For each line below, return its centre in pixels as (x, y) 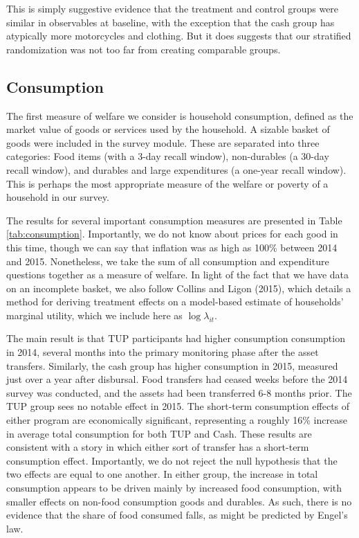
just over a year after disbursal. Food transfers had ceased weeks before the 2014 (177, 379)
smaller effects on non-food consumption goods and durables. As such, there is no (179, 501)
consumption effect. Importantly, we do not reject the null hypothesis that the (172, 460)
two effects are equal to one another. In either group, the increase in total (162, 474)
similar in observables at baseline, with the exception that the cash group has (171, 22)
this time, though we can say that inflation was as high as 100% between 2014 (172, 247)
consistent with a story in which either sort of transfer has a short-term (158, 447)
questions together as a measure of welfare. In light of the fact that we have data (178, 275)
